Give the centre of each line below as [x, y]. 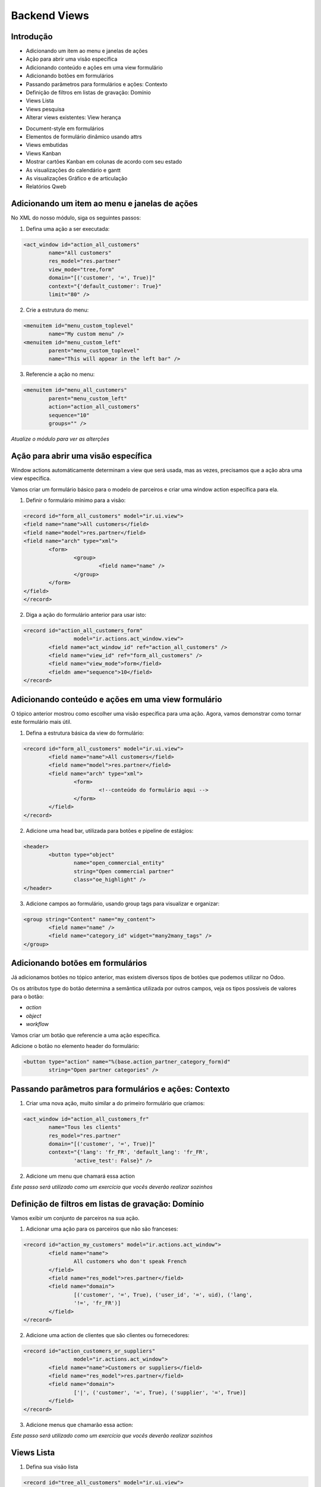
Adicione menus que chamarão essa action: [80, 1425]
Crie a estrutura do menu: [57, 310]
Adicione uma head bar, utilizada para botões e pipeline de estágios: [110, 830]
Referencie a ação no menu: [60, 374]
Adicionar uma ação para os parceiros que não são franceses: [102, 1229]
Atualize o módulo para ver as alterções [60, 439]
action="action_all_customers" [94, 407]
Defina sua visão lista [52, 1467]
